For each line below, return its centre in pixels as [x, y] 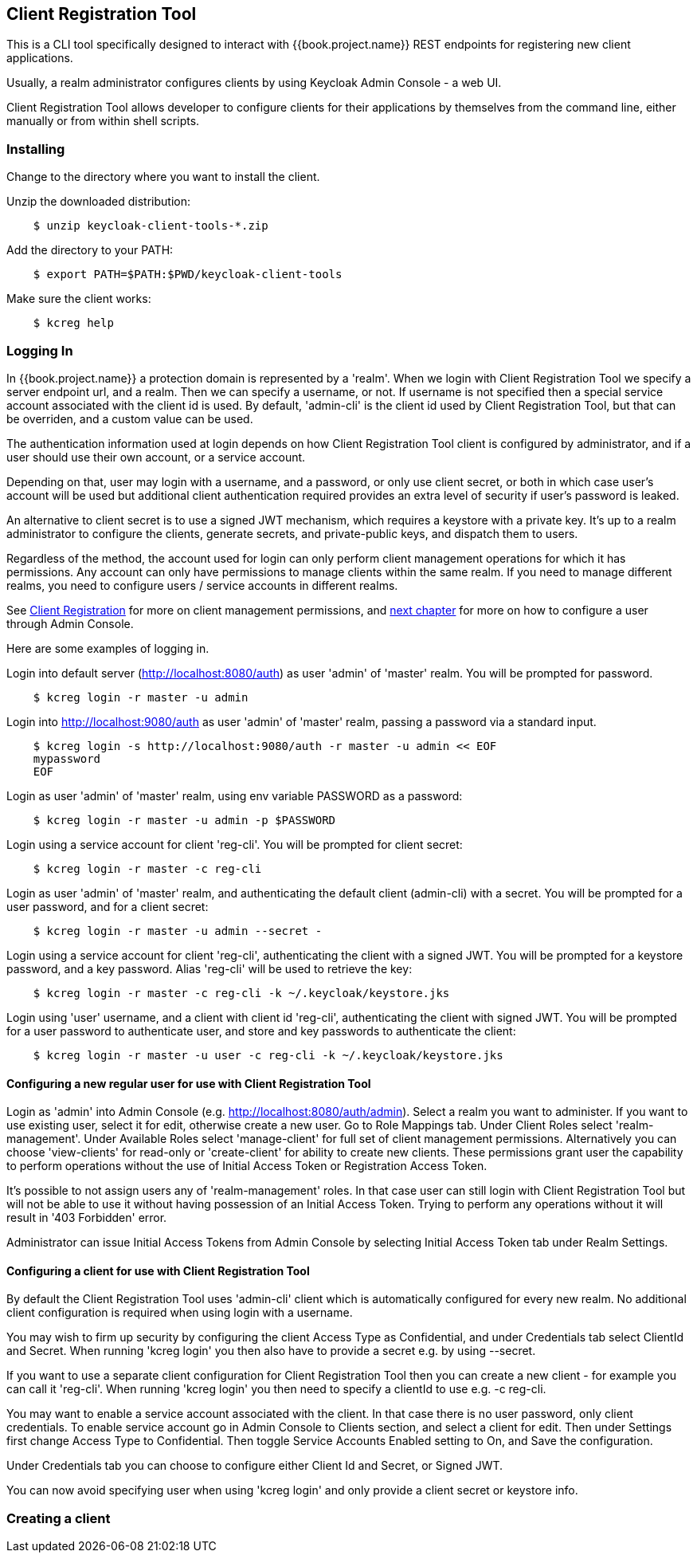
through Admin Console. [70, 623]
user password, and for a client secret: [108, 906]
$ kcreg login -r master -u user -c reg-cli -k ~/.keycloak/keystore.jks [268, 1055]
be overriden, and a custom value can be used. [130, 418]
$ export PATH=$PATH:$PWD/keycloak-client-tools [188, 275]
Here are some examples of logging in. [108, 648]
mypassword [67, 758]
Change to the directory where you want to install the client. [163, 177]
